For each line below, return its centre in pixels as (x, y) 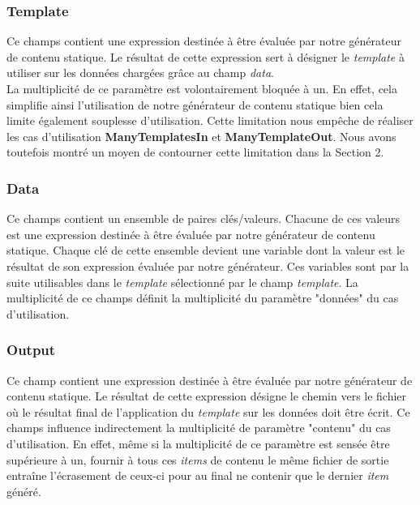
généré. (24, 491)
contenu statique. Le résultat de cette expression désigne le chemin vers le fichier (207, 396)
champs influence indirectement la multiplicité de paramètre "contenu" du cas (199, 428)
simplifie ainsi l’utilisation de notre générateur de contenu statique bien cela (195, 104)
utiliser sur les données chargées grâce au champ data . (140, 73)
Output (31, 350)
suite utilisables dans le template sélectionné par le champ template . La (182, 282)
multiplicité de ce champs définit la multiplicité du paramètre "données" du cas (203, 298)
